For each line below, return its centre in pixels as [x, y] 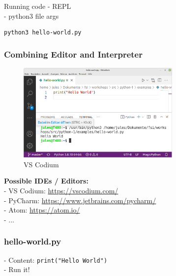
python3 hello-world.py [43, 33]
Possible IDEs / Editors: [46, 181]
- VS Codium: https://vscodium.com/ [61, 190]
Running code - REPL [38, 6]
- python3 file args [31, 15]
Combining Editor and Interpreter [73, 54]
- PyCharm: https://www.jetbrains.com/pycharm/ [80, 200]
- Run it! [17, 269]
